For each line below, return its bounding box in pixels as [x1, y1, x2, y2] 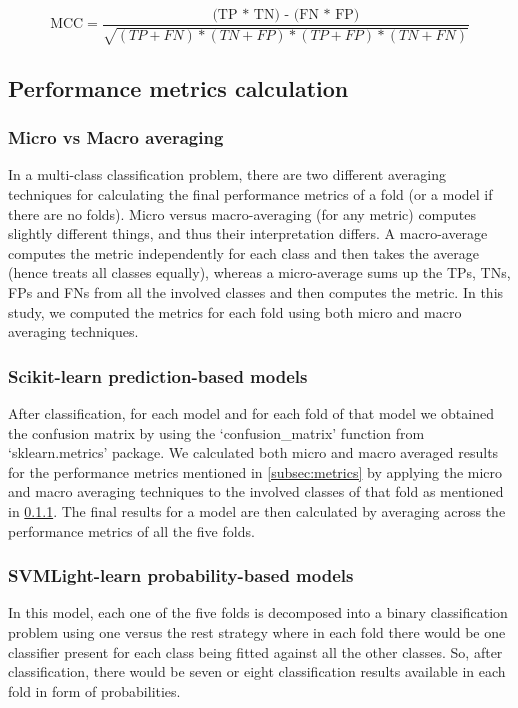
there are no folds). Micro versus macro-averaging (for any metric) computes [8, 203, 477, 224]
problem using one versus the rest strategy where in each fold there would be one [8, 621, 506, 642]
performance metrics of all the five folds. [8, 520, 255, 541]
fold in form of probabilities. [8, 680, 181, 701]
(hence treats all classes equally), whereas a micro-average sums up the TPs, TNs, [8, 262, 511, 283]
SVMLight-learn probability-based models [8, 563, 354, 588]
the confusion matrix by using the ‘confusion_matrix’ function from [8, 422, 425, 443]
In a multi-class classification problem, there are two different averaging [8, 164, 446, 185]
